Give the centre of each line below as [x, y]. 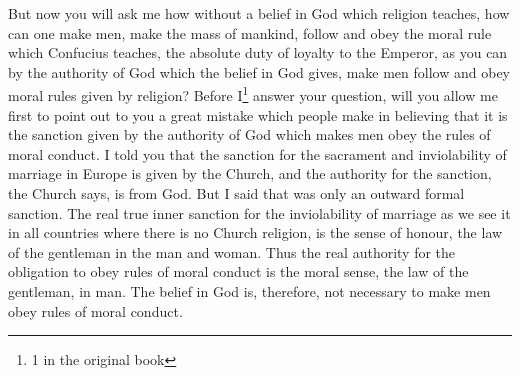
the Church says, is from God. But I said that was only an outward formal [236, 193]
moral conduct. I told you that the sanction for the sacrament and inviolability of [257, 153]
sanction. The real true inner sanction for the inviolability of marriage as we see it [259, 212]
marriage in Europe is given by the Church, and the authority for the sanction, [250, 173]
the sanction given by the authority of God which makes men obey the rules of [249, 134]
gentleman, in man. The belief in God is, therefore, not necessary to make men [249, 290]
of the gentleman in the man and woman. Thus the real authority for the [232, 251]
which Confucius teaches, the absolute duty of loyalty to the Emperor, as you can [258, 52]
